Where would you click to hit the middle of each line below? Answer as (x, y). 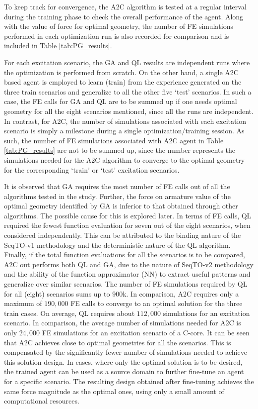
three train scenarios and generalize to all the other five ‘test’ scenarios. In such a (128, 91)
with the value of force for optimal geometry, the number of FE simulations (119, 26)
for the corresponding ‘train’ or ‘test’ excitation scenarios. (92, 169)
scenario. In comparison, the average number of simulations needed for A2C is (123, 323)
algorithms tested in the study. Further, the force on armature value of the (117, 196)
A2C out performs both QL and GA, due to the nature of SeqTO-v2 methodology (129, 264)
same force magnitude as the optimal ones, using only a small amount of (114, 391)
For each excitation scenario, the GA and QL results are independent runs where (127, 62)
